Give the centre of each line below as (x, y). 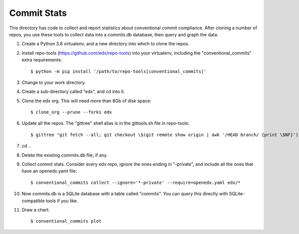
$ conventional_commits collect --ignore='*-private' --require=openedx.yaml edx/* (136, 182)
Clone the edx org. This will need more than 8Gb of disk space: (86, 101)
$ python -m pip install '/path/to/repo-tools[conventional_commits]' (119, 71)
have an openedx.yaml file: (49, 171)
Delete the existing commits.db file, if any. (65, 155)
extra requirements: (42, 60)
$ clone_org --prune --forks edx (71, 112)
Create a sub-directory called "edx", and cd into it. (73, 91)
